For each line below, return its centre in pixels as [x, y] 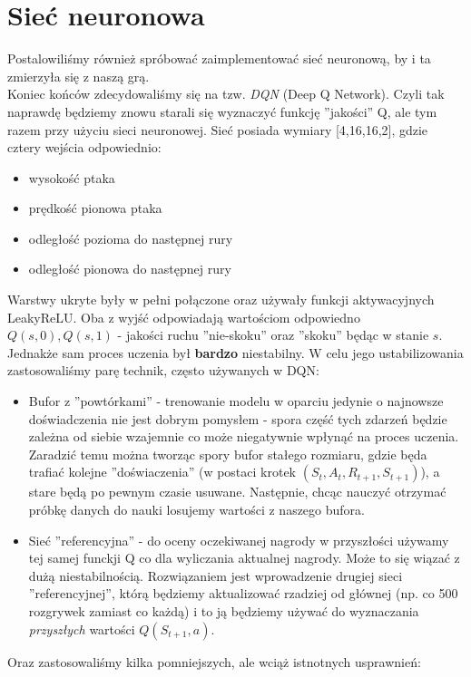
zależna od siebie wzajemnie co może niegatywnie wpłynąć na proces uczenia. [244, 436]
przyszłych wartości [82, 629]
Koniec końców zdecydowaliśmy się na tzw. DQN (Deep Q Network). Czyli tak [226, 94]
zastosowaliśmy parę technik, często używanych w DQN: [163, 370]
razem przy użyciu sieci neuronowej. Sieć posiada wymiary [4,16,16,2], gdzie [218, 129]
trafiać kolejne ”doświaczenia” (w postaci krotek [162, 472]
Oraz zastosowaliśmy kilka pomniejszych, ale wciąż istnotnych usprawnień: [214, 661]
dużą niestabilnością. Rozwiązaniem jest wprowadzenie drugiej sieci [216, 575]
